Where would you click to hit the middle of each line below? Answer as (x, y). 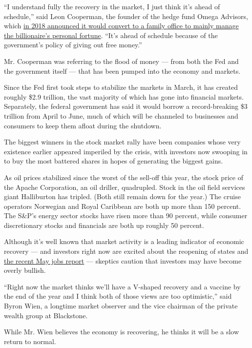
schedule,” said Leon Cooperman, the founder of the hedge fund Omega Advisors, (126, 16)
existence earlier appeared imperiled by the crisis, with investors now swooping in (126, 151)
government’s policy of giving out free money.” (73, 45)
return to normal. (30, 341)
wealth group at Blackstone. (46, 315)
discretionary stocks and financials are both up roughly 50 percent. (104, 225)
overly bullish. (25, 270)
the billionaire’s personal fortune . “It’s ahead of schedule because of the (111, 35)
